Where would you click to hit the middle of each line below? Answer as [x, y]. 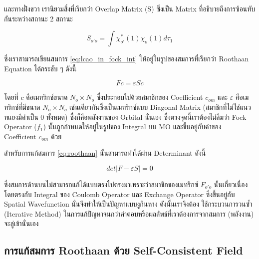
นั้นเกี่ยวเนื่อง [231, 184]
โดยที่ [11, 97]
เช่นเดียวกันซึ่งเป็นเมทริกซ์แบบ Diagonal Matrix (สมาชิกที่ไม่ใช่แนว [160, 107]
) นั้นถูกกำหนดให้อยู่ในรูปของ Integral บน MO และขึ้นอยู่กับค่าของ [132, 127]
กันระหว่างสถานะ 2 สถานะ [38, 18]
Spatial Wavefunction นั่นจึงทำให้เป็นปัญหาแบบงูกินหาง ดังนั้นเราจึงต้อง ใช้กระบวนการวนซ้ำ [128, 204]
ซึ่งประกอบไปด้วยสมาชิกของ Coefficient [150, 97]
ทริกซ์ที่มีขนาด [22, 107]
